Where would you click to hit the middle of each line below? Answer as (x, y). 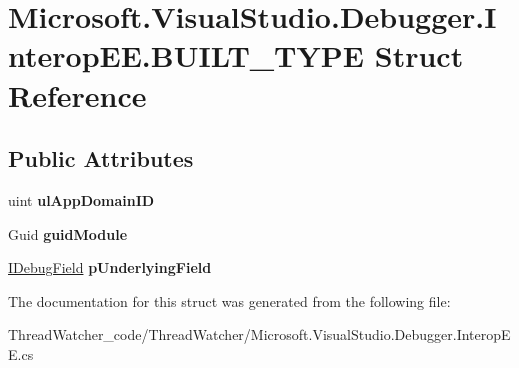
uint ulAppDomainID (81, 199)
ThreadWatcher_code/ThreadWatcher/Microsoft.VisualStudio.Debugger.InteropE (259, 334)
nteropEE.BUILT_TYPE (186, 55)
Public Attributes (101, 158)
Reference (77, 94)
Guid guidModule (68, 233)
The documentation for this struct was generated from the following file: (229, 300)
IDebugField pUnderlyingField (110, 267)
